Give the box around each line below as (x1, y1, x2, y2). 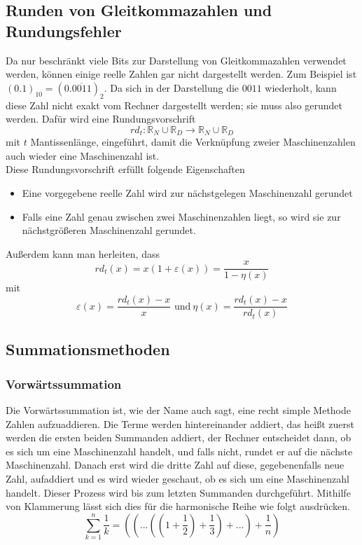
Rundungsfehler (6, 20, 122, 41)
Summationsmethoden (6, 338, 170, 360)
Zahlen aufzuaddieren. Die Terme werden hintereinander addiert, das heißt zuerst (6, 416, 355, 431)
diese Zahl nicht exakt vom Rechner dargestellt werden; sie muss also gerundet (6, 97, 343, 112)
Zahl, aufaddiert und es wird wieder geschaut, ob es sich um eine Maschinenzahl (6, 471, 349, 486)
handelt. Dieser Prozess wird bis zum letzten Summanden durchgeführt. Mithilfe (6, 485, 351, 499)
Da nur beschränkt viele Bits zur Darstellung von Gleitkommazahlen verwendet (6, 53, 347, 67)
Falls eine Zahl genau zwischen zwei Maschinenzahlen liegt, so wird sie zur (22, 209, 341, 223)
